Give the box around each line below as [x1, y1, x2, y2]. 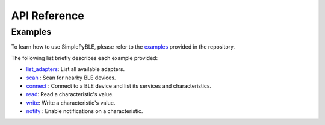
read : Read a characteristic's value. [26, 91, 114, 98]
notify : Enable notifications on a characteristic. [26, 108, 143, 115]
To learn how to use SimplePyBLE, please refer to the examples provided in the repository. [11, 43, 235, 50]
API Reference [11, 9, 84, 22]
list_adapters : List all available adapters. [26, 66, 125, 73]
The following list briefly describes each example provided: [11, 54, 158, 61]
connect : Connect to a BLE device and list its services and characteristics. [26, 82, 212, 90]
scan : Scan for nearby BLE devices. [26, 74, 116, 81]
